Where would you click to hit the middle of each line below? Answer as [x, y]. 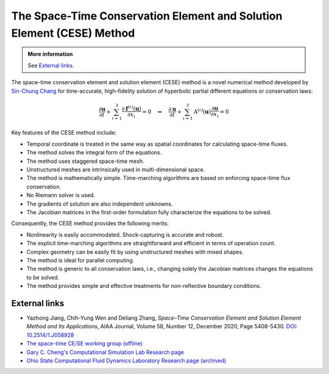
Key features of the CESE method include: [64, 133]
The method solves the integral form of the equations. [94, 153]
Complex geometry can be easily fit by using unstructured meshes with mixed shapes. [135, 252]
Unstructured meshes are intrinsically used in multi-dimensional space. [116, 169]
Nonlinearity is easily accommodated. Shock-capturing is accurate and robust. [125, 234]
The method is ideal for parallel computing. [80, 260]
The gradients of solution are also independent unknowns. [100, 204]
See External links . [51, 65]
